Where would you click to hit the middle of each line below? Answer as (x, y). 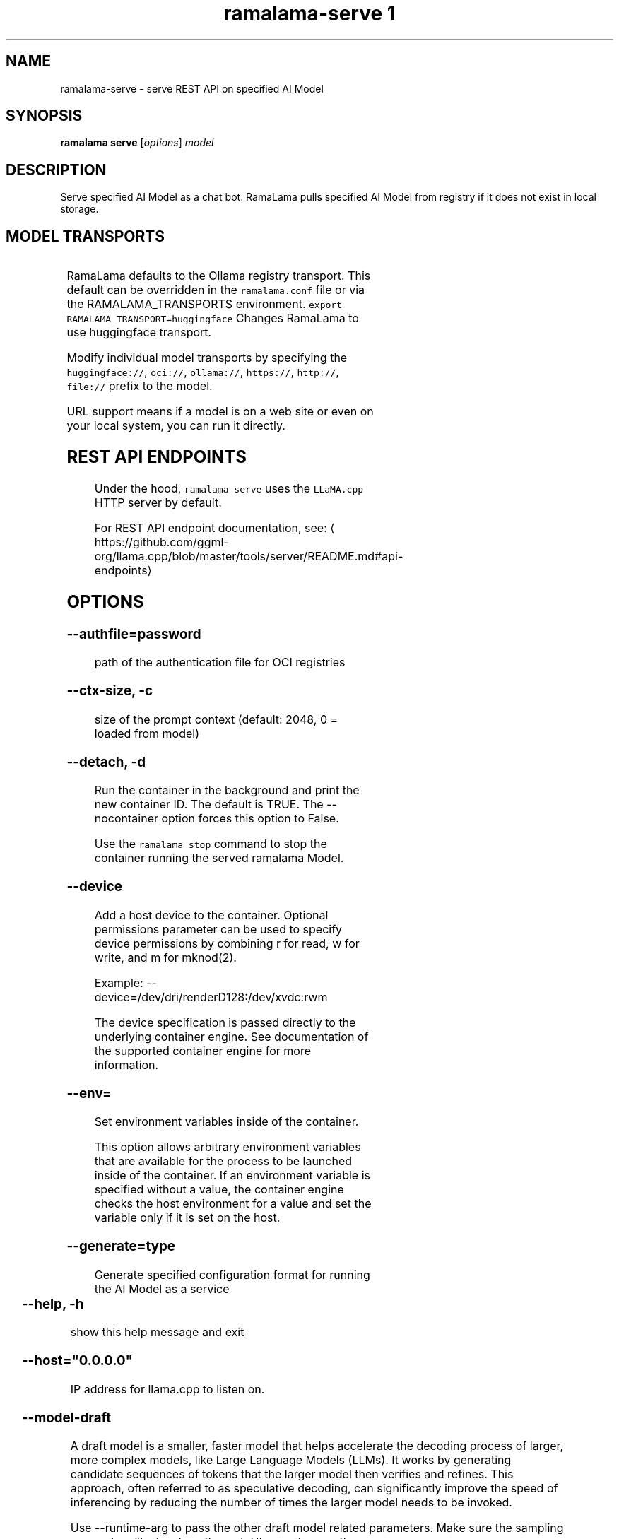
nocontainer (126, 819)
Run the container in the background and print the (227, 790)
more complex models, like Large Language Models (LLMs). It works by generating (291, 1460)
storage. (79, 209)
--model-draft (66, 1417)
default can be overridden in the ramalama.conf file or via (216, 290)
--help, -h (53, 1304)
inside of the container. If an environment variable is (232, 1175)
